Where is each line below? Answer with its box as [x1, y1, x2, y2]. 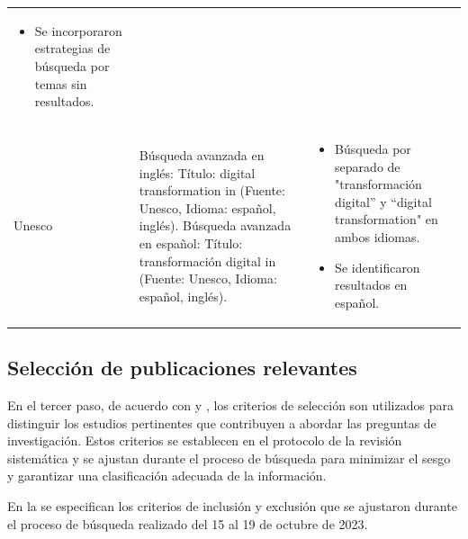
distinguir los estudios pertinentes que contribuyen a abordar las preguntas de [7, 413, 436, 432]
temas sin [34, 74, 87, 93]
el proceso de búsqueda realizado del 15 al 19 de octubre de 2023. [7, 514, 368, 533]
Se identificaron [335, 257, 420, 276]
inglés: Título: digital [139, 163, 256, 182]
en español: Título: [139, 233, 243, 252]
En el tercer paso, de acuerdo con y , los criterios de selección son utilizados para [7, 396, 454, 415]
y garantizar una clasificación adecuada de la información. [7, 466, 327, 485]
